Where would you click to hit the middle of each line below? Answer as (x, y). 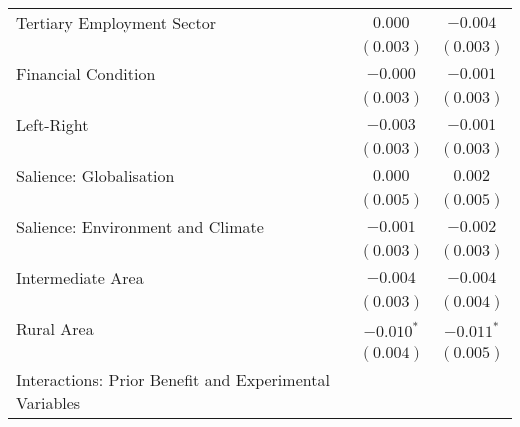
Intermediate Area (80, 277)
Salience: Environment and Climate (140, 226)
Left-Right (52, 124)
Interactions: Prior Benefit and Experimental (173, 379)
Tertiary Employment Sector (116, 22)
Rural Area (55, 328)
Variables (48, 402)
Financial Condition (86, 73)
